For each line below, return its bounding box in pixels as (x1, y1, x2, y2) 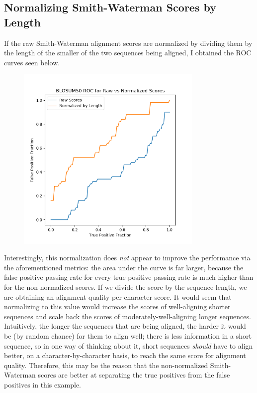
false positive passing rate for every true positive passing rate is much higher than (4, 272, 254, 282)
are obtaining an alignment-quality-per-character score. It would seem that (4, 291, 232, 302)
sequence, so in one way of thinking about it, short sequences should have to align (4, 340, 253, 351)
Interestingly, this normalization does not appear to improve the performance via (4, 252, 251, 263)
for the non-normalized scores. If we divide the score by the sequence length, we (4, 281, 247, 292)
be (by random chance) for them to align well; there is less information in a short (4, 330, 252, 341)
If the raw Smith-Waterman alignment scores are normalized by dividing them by (4, 37, 253, 48)
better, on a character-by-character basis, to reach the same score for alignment (4, 350, 246, 361)
